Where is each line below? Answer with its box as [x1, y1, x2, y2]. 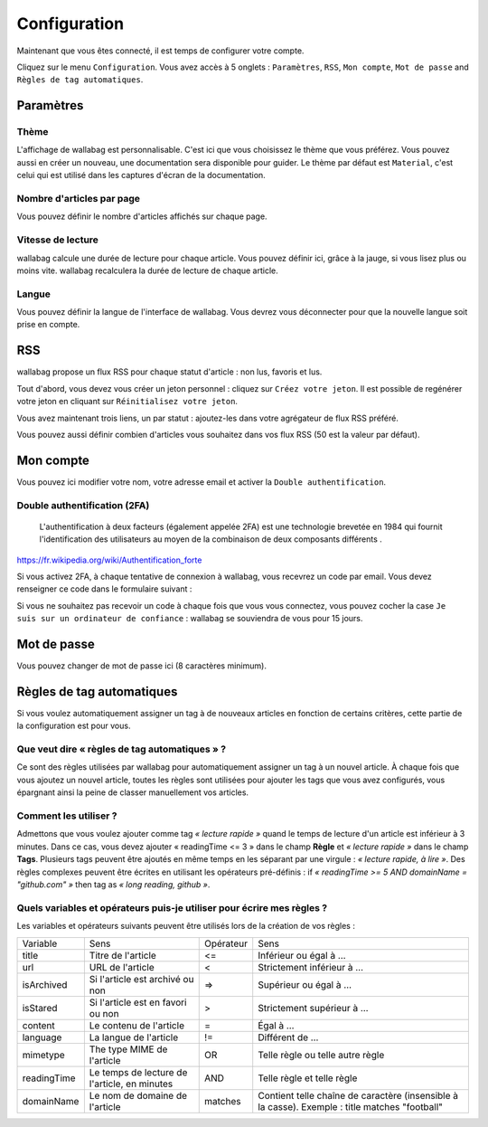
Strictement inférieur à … [258, 961, 364, 973]
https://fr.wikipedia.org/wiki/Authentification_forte [16, 554, 202, 565]
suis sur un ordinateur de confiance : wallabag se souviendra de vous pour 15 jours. [16, 613, 363, 624]
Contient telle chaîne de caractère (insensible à [258, 1089, 459, 1102]
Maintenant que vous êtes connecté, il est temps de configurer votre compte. [16, 45, 305, 56]
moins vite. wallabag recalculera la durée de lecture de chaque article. [16, 265, 279, 276]
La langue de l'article [89, 1031, 179, 1044]
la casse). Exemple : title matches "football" [258, 1100, 443, 1113]
